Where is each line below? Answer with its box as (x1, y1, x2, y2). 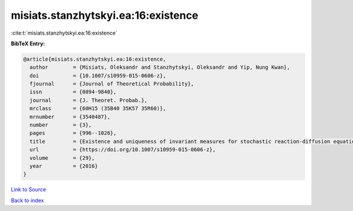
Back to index (11, 197, 44, 204)
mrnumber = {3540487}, (29, 113, 111, 120)
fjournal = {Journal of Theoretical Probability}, (29, 81, 194, 88)
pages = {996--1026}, (29, 130, 117, 136)
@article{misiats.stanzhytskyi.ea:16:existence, (23, 56, 166, 62)
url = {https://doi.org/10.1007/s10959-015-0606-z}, (29, 146, 216, 153)
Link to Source (11, 186, 46, 193)
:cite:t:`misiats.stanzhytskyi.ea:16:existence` (11, 29, 118, 36)
